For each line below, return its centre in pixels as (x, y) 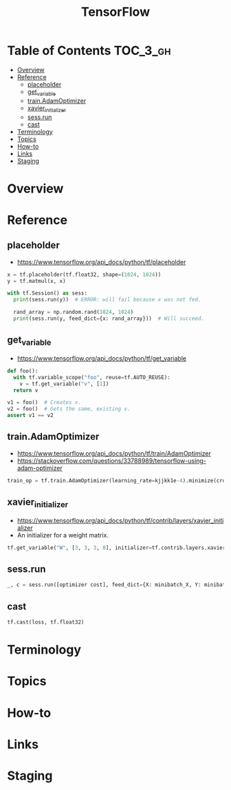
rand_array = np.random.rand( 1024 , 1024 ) (74, 312)
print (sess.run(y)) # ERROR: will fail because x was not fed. (107, 300)
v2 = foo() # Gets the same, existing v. (69, 409)
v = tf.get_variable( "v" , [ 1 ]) (64, 384)
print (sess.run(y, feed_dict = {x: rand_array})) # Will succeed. (109, 319)
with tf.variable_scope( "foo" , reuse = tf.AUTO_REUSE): (92, 377)
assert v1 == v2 (30, 416)
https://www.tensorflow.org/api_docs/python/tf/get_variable (102, 358)
